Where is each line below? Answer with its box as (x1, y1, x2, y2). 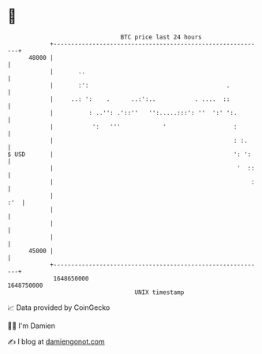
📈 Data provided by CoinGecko (7, 303, 110, 312)
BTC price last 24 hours (120, 33, 202, 41)
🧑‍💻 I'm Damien (7, 321, 56, 330)
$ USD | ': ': (7, 150, 252, 158)
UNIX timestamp (134, 288, 185, 296)
